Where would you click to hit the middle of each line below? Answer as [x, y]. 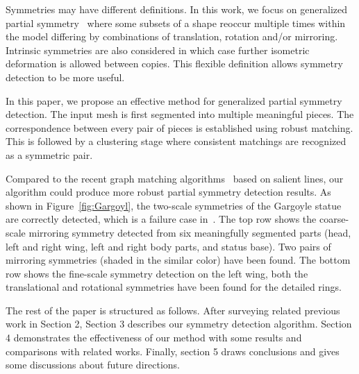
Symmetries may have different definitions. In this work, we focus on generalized [176, 9]
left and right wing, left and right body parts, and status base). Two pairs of [168, 246]
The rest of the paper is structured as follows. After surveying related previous [173, 310]
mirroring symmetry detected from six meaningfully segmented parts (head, [190, 232]
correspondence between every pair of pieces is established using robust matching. [179, 127]
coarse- [334, 219]
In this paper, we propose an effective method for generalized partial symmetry [174, 100]
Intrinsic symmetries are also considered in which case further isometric [158, 50]
